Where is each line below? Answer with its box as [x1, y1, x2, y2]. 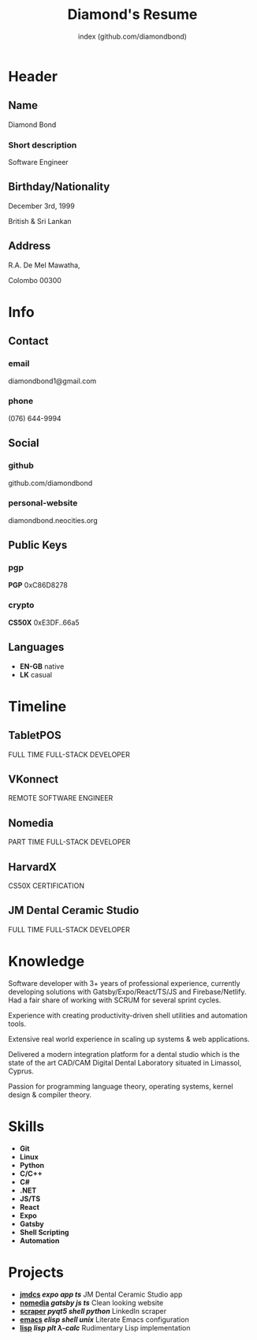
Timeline [8, 697, 67, 715]
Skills [8, 1118, 45, 1135]
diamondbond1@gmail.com [8, 376, 97, 386]
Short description [8, 140, 77, 151]
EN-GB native [19, 661, 65, 671]
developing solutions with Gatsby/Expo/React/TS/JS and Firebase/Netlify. [8, 987, 247, 996]
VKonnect [8, 773, 59, 786]
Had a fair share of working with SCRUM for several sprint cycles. [8, 995, 222, 1005]
